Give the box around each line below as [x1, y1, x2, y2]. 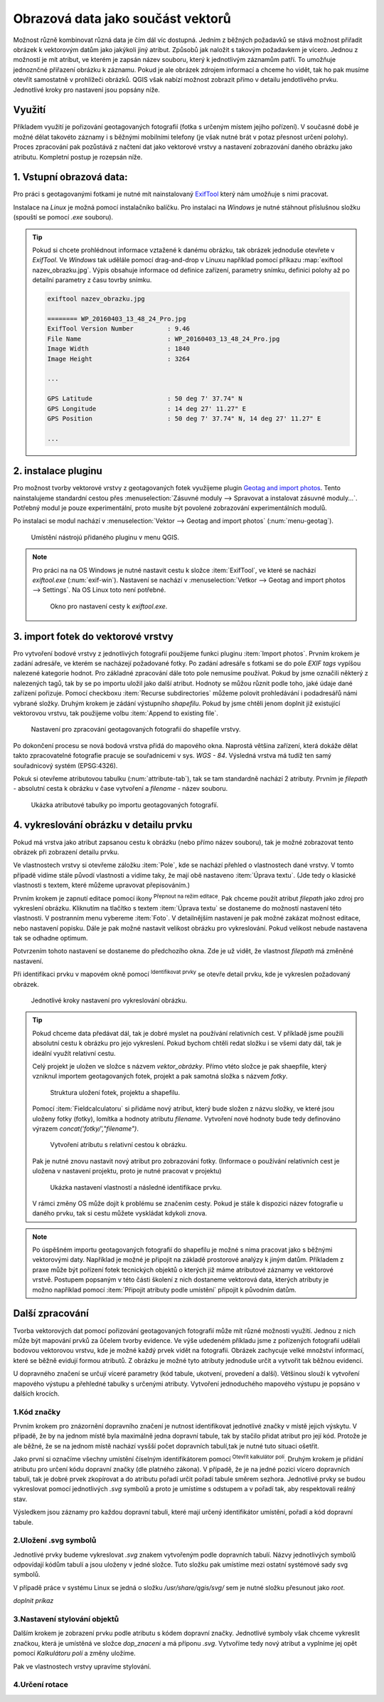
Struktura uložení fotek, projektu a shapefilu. [50, 1088, 181, 1096]
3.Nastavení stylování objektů [13, 1614, 119, 1624]
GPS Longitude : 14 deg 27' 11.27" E [47, 405, 247, 412]
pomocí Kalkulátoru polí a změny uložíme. [13, 1649, 137, 1658]
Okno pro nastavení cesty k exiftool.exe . [50, 602, 168, 611]
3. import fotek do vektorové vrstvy [13, 631, 174, 643]
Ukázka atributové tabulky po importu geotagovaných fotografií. [31, 800, 219, 809]
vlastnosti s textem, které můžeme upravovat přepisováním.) [13, 881, 191, 890]
